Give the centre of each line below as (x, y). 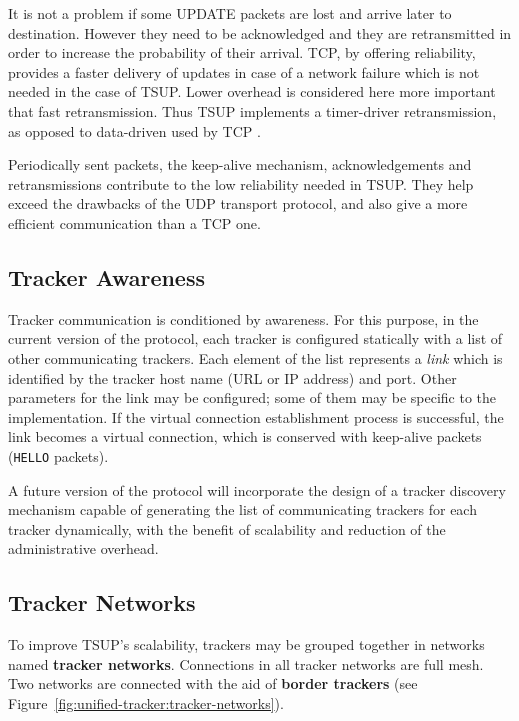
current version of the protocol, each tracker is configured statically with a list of (255, 338)
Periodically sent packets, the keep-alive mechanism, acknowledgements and (240, 164)
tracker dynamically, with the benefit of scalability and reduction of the (227, 528)
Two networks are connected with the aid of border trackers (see (213, 683)
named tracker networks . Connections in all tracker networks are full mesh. (246, 663)
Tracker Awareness (107, 276)
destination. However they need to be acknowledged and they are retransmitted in (260, 32)
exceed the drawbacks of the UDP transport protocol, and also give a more (238, 203)
